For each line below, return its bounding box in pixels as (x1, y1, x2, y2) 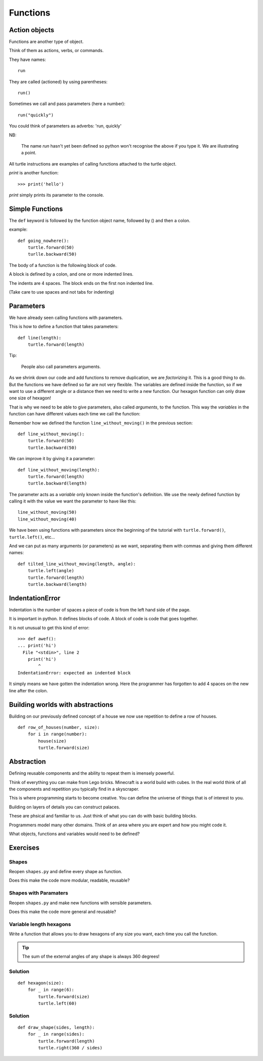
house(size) (38, 738, 67, 744)
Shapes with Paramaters (9, 890, 68, 896)
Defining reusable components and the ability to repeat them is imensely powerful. (9, 770, 175, 776)
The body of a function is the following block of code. (9, 262, 117, 268)
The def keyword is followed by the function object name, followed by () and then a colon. (9, 217, 190, 223)
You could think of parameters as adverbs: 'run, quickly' (9, 123, 122, 129)
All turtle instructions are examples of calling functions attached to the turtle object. (9, 161, 177, 167)
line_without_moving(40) (18, 516, 77, 522)
